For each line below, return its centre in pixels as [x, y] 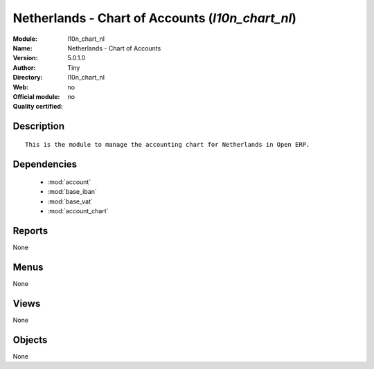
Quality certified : [38, 107]
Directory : [28, 78]
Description [39, 126]
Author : [24, 67]
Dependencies [45, 164]
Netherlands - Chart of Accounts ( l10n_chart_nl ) [155, 18]
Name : [23, 48]
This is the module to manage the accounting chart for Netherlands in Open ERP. [168, 144]
